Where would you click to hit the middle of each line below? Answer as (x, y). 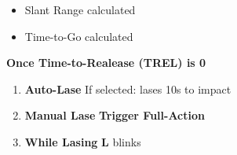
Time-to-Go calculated (79, 36)
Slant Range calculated (80, 9)
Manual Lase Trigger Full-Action (115, 115)
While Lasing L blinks (83, 141)
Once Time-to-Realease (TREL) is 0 (106, 63)
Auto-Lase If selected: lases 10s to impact (128, 89)
